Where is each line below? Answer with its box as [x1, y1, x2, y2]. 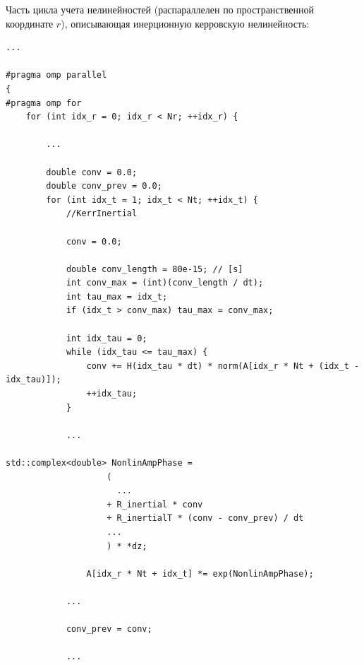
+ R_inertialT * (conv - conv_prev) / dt [107, 513, 304, 524]
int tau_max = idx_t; [66, 291, 168, 302]
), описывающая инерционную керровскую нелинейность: [61, 16, 310, 30]
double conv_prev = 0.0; [46, 181, 162, 192]
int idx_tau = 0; [66, 333, 147, 343]
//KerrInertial [66, 208, 138, 219]
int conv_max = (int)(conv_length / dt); [66, 278, 264, 288]
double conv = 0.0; [46, 167, 138, 177]
